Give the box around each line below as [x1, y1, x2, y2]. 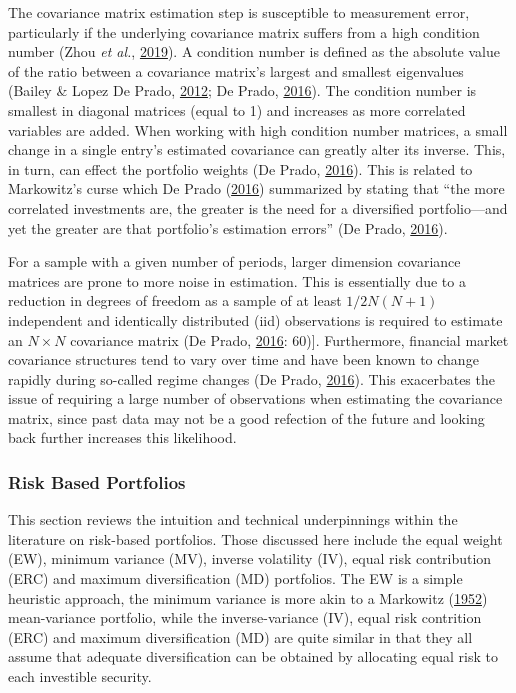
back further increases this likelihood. [8, 427, 237, 448]
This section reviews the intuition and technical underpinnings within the [8, 509, 458, 530]
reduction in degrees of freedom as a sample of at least [8, 290, 342, 311]
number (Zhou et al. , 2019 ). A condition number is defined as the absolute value [8, 41, 500, 62]
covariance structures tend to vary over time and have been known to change [8, 349, 479, 370]
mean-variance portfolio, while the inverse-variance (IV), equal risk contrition [8, 607, 482, 628]
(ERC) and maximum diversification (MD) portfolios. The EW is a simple [8, 568, 463, 589]
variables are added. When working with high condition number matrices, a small [8, 119, 508, 140]
